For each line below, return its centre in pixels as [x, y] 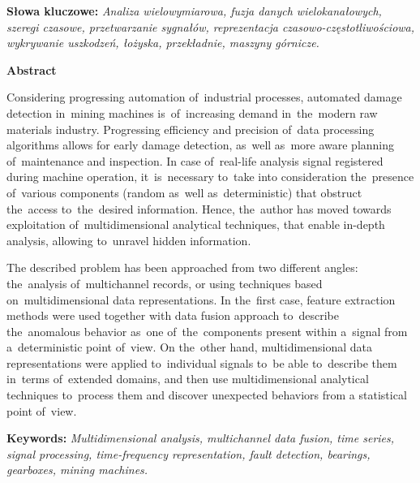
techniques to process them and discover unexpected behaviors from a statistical [207, 395]
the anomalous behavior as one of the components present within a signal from [207, 331]
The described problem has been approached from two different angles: [182, 267]
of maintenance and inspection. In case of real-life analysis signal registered [195, 160]
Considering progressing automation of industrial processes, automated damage [204, 97]
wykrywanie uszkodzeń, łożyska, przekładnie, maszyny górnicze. [163, 43]
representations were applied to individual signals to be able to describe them [202, 362]
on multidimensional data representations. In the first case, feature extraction [201, 299]
